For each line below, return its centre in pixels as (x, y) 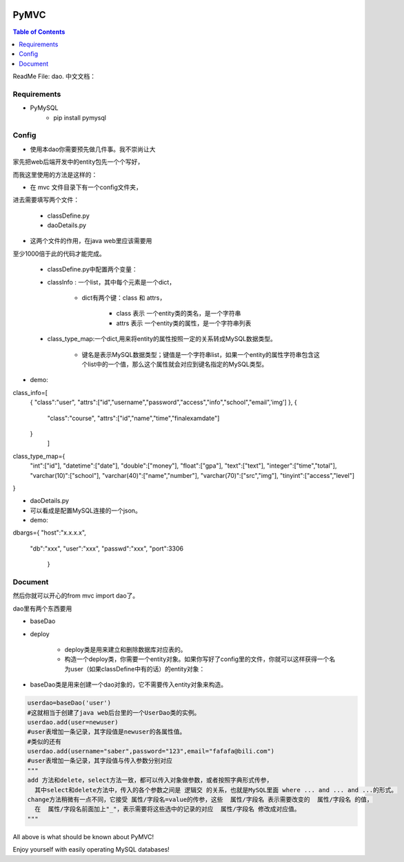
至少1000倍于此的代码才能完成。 (59, 253)
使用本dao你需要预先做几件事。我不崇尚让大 (93, 149)
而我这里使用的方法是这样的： (55, 174)
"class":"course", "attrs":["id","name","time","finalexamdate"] (133, 418)
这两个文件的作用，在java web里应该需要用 (91, 241)
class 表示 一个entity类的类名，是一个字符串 (179, 314)
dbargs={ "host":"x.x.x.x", (49, 533)
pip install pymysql (80, 117)
